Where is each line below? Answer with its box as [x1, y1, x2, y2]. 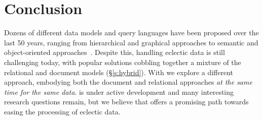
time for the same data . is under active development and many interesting [4, 86, 234, 97]
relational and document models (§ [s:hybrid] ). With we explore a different [4, 67, 234, 77]
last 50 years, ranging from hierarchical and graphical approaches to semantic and [4, 37, 258, 47]
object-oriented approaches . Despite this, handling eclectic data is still [4, 47, 225, 57]
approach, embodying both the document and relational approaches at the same [4, 77, 252, 87]
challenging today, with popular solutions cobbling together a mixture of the [4, 56, 241, 67]
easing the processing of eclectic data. [4, 106, 121, 116]
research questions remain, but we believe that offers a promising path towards [4, 96, 249, 107]
